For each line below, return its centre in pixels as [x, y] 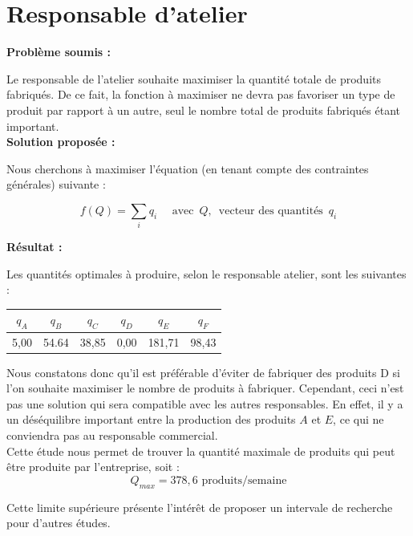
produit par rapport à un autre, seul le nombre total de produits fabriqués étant [204, 110]
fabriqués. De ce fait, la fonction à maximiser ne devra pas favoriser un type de [201, 94]
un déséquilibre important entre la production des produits [151, 419]
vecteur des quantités [271, 211]
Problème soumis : [59, 52]
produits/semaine [244, 480]
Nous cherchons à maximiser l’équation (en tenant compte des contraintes [188, 168]
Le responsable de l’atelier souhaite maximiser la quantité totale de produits [194, 78]
